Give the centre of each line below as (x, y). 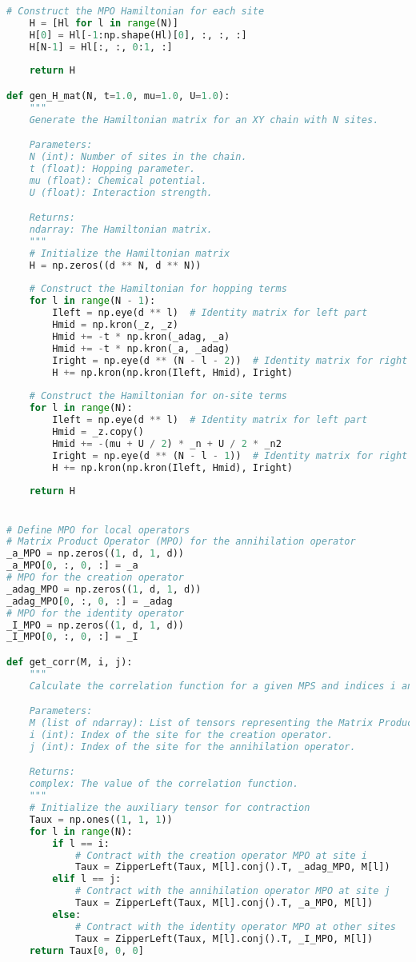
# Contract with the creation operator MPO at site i (221, 855)
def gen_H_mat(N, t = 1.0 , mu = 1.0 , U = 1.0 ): (118, 96)
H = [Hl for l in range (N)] (104, 23)
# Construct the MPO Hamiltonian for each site (136, 11)
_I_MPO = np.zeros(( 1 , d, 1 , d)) (95, 625)
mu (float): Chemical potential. (118, 180)
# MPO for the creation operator (95, 578)
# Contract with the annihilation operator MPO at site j (232, 891)
